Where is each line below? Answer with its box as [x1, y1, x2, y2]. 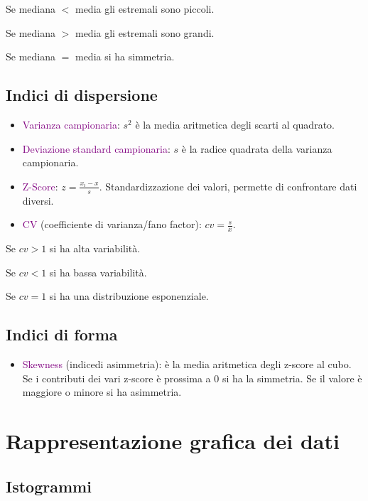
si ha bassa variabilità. [49, 264, 147, 279]
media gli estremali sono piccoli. [75, 1, 215, 16]
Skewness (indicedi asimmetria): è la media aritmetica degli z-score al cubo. [22, 357, 352, 371]
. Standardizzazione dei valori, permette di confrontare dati [99, 178, 357, 193]
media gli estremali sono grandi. [75, 25, 215, 40]
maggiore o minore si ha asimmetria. [22, 384, 182, 399]
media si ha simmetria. [75, 49, 175, 64]
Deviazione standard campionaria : [22, 141, 171, 156]
